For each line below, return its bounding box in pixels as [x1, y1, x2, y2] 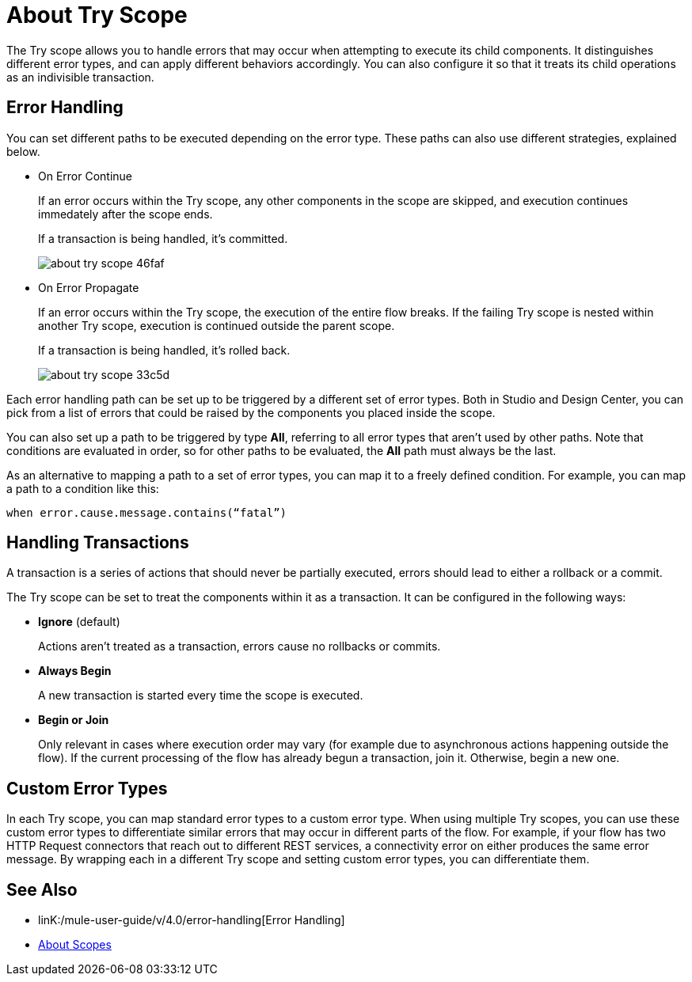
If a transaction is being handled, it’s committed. [38, 231, 288, 245]
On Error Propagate [38, 280, 139, 294]
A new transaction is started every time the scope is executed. [38, 688, 363, 703]
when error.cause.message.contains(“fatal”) [6, 506, 287, 519]
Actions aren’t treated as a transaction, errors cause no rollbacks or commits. [38, 639, 441, 654]
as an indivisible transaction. [6, 70, 154, 84]
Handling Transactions [6, 533, 189, 553]
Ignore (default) [38, 615, 120, 629]
